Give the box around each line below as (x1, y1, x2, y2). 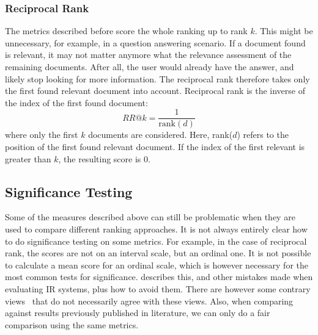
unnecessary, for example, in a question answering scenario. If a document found (5, 36, 306, 49)
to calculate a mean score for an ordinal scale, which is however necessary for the (5, 258, 308, 271)
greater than (5, 152, 51, 165)
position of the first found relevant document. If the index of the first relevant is (5, 140, 305, 153)
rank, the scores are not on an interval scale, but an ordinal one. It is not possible (5, 247, 311, 259)
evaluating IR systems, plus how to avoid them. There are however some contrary (5, 282, 311, 295)
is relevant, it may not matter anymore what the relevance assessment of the (5, 48, 292, 61)
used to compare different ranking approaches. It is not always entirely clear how (5, 223, 308, 236)
